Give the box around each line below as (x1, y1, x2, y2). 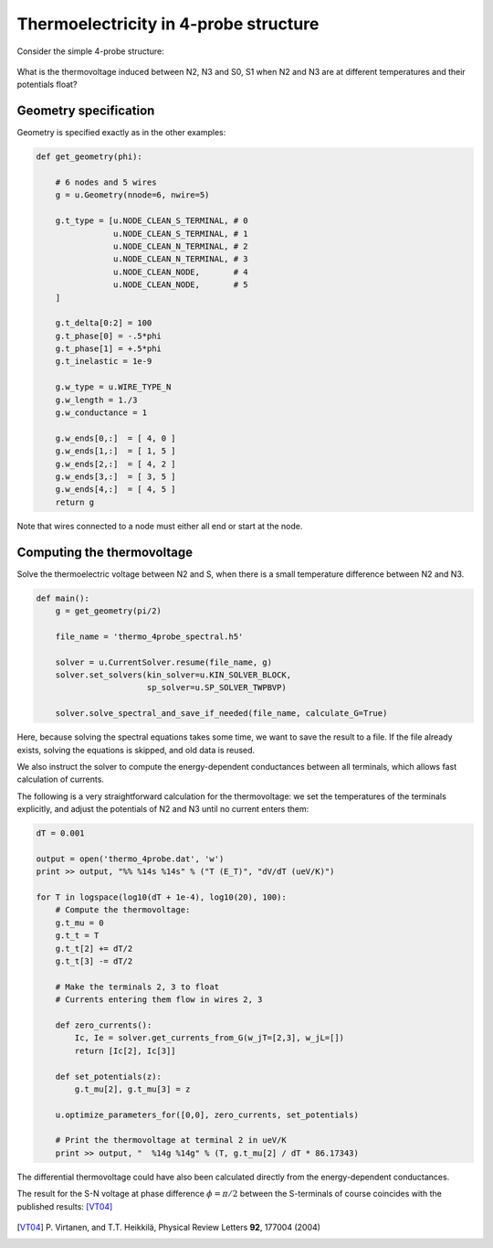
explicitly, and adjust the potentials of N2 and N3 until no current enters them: (16, 804, 309, 815)
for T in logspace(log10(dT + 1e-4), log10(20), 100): (36, 892, 287, 902)
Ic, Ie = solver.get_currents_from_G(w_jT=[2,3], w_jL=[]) (74, 1033, 345, 1043)
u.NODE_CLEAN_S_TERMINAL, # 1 (112, 229, 248, 239)
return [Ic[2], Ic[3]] (74, 1045, 177, 1056)
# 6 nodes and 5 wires (55, 177, 157, 187)
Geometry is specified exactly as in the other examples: (16, 127, 226, 138)
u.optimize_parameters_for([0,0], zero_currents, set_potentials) (55, 1109, 360, 1120)
